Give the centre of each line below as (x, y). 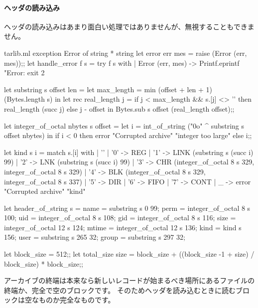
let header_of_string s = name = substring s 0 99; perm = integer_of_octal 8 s (127, 208)
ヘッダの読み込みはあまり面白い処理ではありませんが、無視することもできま (129, 26)
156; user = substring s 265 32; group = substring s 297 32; (95, 237)
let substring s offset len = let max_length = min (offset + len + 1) (108, 89)
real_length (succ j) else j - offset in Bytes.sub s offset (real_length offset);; (119, 108)
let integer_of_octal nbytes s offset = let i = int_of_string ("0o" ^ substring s (124, 125)
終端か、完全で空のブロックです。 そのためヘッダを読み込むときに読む (120, 290)
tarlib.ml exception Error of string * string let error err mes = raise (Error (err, (126, 53)
